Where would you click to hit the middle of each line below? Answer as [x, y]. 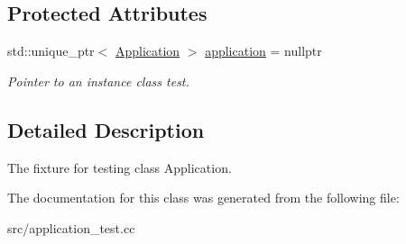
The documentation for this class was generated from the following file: [203, 198]
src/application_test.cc [71, 227]
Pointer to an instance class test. [98, 81]
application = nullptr [263, 51]
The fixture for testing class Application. [120, 167]
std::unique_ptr [51, 51]
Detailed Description [106, 129]
